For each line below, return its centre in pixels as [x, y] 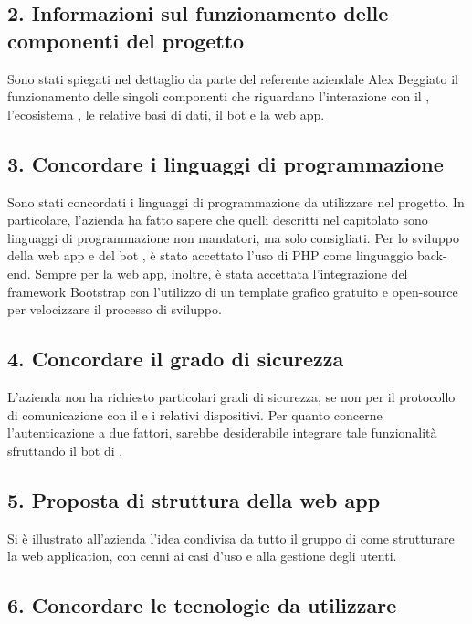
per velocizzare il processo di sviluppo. [115, 309]
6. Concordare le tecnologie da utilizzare [202, 605]
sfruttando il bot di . [65, 450]
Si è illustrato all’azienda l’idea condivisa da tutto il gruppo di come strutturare [231, 538]
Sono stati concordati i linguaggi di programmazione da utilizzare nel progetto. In [236, 201]
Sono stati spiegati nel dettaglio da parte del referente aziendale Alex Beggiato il [233, 78]
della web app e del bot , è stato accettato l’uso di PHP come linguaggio [210, 255]
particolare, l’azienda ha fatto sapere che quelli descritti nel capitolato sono [218, 220]
